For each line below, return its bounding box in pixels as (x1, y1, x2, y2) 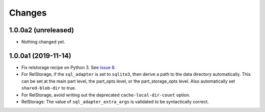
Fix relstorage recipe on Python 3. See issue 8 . (21, 64, 116, 70)
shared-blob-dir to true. (21, 85, 76, 91)
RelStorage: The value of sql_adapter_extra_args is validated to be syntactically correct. (21, 98, 209, 105)
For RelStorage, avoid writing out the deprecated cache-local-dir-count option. (21, 92, 191, 98)
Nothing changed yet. (21, 39, 66, 45)
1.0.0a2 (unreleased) (9, 26, 74, 34)
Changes (9, 7, 47, 18)
